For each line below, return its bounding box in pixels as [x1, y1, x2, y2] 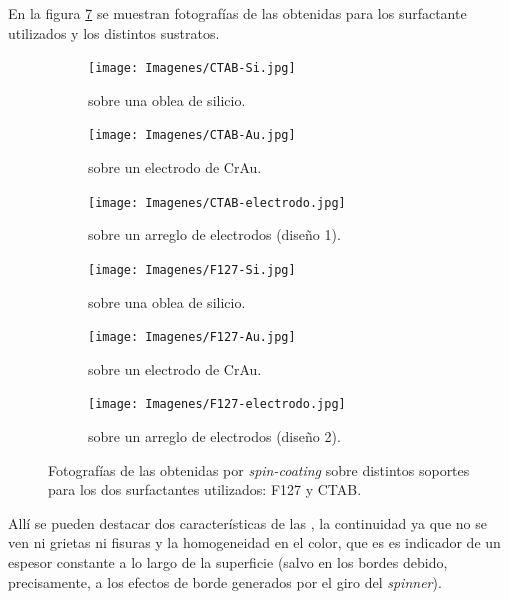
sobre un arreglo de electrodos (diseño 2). [88, 426, 341, 447]
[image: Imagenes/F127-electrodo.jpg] [88, 397, 346, 412]
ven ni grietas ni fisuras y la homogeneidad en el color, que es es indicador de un [8, 532, 501, 553]
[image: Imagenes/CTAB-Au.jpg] [88, 128, 296, 143]
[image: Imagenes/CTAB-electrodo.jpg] [88, 195, 346, 210]
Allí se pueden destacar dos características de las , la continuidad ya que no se [8, 512, 487, 533]
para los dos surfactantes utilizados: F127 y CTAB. [48, 479, 362, 500]
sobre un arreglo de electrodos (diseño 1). [88, 224, 341, 245]
